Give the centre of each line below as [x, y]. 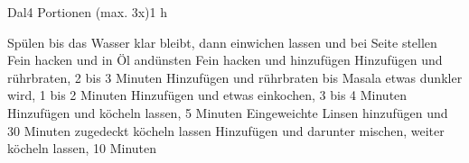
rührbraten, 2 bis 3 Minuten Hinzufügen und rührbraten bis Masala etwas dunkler [235, 77]
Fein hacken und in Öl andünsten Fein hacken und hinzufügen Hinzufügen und [225, 60]
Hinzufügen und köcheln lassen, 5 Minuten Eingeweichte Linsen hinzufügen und [228, 112]
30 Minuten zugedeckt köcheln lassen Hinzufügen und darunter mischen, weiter [226, 130]
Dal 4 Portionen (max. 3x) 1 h [88, 12]
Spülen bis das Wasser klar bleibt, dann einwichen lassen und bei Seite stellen [222, 42]
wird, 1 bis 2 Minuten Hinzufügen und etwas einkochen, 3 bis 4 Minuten [207, 95]
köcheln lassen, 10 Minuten [82, 148]
